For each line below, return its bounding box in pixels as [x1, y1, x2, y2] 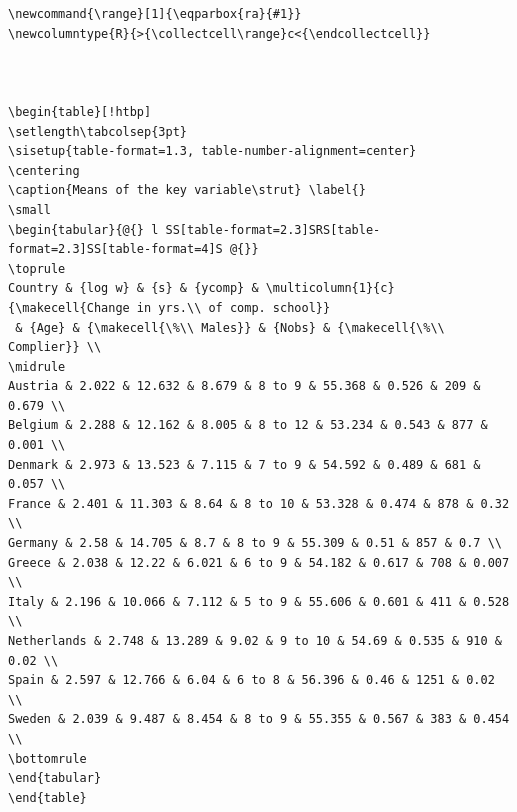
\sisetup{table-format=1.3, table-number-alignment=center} [8, 144, 417, 159]
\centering [8, 163, 80, 178]
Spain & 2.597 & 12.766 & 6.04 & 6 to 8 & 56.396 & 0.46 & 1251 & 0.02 [8, 673, 495, 688]
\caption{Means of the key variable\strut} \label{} [8, 183, 366, 198]
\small [8, 202, 51, 217]
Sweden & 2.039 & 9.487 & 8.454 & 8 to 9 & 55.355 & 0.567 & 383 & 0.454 [8, 712, 510, 727]
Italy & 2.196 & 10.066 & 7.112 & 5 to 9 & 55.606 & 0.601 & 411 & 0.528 [8, 594, 510, 609]
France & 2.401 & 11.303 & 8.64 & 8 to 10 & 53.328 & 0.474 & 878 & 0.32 [8, 496, 510, 511]
